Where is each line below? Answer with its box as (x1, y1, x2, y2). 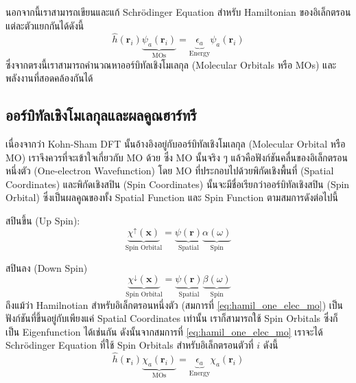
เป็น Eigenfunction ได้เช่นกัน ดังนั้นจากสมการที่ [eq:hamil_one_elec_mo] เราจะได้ (5, 324, 323, 338)
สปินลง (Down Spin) (5, 260, 88, 275)
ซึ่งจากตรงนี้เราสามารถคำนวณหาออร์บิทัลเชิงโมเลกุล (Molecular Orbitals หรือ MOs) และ (5, 57, 337, 71)
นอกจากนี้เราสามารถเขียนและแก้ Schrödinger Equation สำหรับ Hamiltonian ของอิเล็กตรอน (5, 5, 351, 19)
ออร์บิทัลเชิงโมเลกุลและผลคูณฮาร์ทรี (5, 104, 197, 126)
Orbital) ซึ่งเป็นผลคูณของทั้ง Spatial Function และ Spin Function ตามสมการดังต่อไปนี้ (5, 190, 338, 205)
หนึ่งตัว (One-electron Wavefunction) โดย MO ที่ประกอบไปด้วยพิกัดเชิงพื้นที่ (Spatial (5, 163, 334, 178)
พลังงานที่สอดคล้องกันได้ (5, 71, 93, 85)
